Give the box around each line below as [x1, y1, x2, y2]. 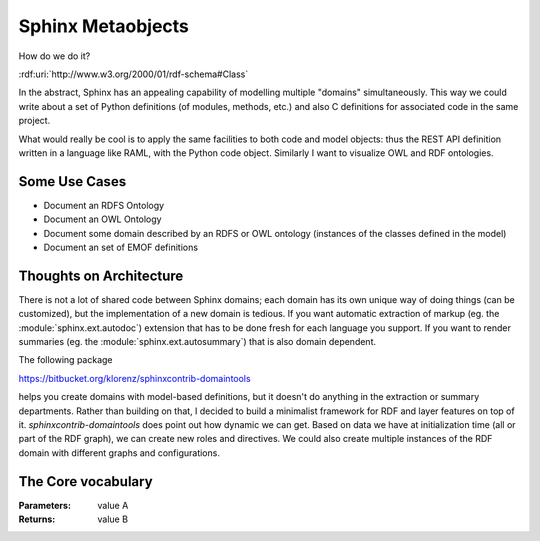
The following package [18, 354, 114, 366]
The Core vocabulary [18, 473, 154, 490]
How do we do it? [18, 50, 91, 62]
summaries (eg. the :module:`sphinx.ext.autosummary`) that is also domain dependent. [18, 336, 377, 348]
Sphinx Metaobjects [18, 15, 190, 37]
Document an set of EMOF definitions [43, 241, 199, 253]
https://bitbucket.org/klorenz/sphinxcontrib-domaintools [18, 372, 251, 384]
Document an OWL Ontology [43, 213, 162, 225]
